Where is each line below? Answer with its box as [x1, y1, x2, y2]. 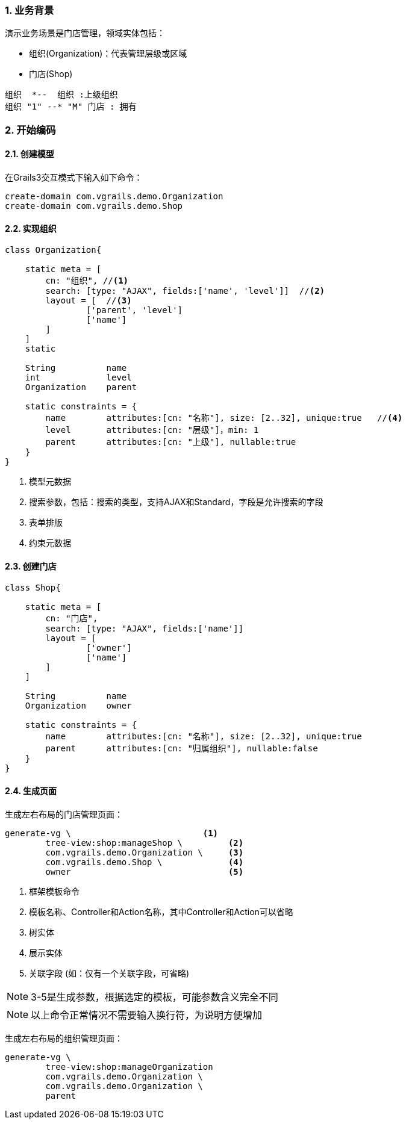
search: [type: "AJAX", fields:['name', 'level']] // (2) [45, 286, 325, 296]
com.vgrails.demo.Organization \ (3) [45, 847, 244, 857]
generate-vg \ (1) [5, 828, 219, 838]
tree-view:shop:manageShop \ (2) [45, 837, 244, 848]
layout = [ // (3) [45, 296, 132, 306]
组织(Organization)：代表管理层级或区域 [29, 48, 187, 59]
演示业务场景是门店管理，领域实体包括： [5, 28, 165, 39]
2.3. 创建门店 [5, 560, 57, 571]
